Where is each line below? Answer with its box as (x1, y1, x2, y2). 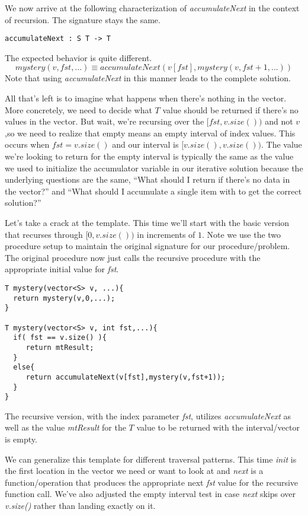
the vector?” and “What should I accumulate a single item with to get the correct (5, 184, 302, 197)
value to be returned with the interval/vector (136, 421, 300, 434)
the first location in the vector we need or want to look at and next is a (5, 464, 264, 477)
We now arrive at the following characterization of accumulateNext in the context (5, 2, 300, 14)
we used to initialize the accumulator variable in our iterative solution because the (5, 161, 303, 174)
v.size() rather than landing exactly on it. (5, 499, 156, 511)
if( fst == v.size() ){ (13, 333, 107, 342)
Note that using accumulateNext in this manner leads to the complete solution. (5, 72, 291, 84)
